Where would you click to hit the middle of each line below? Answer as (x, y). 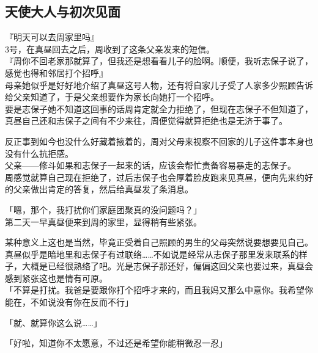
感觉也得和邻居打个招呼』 (56, 72)
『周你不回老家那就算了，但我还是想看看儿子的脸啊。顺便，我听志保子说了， (159, 61)
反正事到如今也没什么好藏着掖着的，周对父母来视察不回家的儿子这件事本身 (155, 141)
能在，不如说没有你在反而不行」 (69, 302)
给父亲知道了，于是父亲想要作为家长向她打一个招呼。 (112, 97)
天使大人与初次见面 (63, 11)
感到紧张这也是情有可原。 (56, 278)
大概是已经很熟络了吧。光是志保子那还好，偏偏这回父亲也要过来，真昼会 (167, 266)
